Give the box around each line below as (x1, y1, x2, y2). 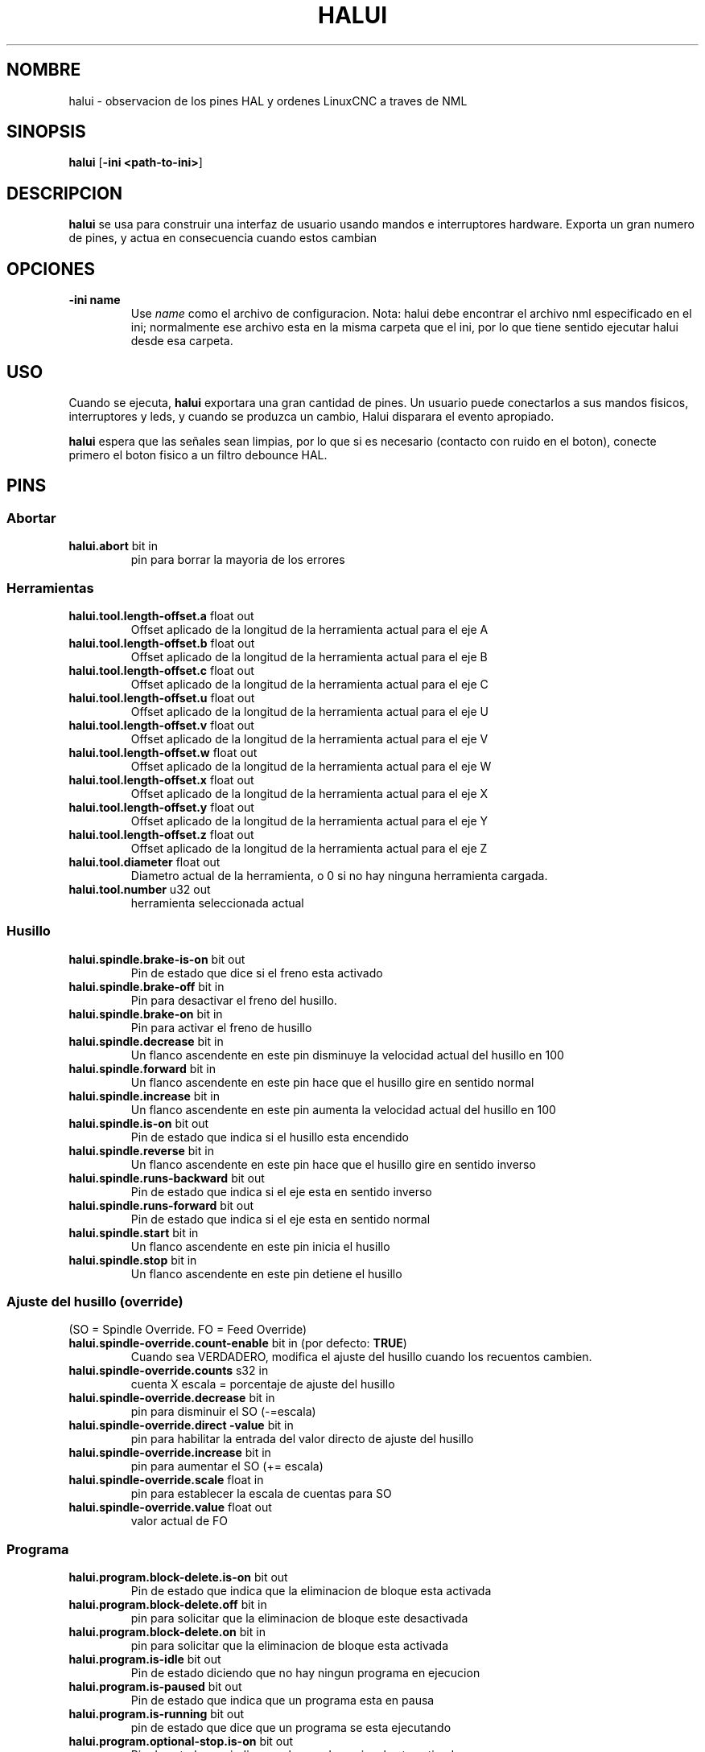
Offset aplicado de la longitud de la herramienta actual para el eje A (130, 622, 489, 636)
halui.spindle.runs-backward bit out (68, 1170, 265, 1185)
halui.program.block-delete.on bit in (68, 1625, 266, 1639)
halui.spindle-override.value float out (68, 1500, 272, 1515)
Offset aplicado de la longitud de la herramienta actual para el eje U (130, 704, 489, 718)
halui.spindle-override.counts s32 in (68, 1363, 269, 1378)
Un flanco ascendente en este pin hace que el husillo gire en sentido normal (130, 1075, 534, 1089)
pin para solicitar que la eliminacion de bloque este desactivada (130, 1611, 468, 1626)
